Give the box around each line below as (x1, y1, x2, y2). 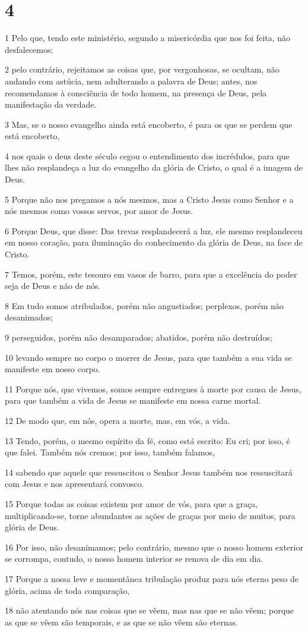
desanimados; (5, 311, 53, 323)
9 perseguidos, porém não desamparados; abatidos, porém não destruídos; (5, 331, 272, 343)
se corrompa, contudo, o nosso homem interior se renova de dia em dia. (5, 552, 263, 565)
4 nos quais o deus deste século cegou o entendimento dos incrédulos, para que (5, 149, 290, 162)
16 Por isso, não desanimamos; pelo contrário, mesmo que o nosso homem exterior (5, 540, 303, 553)
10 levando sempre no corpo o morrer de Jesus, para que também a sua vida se (5, 351, 292, 363)
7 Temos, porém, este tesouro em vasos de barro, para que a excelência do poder (5, 268, 297, 280)
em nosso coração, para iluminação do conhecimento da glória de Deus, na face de (5, 236, 303, 249)
